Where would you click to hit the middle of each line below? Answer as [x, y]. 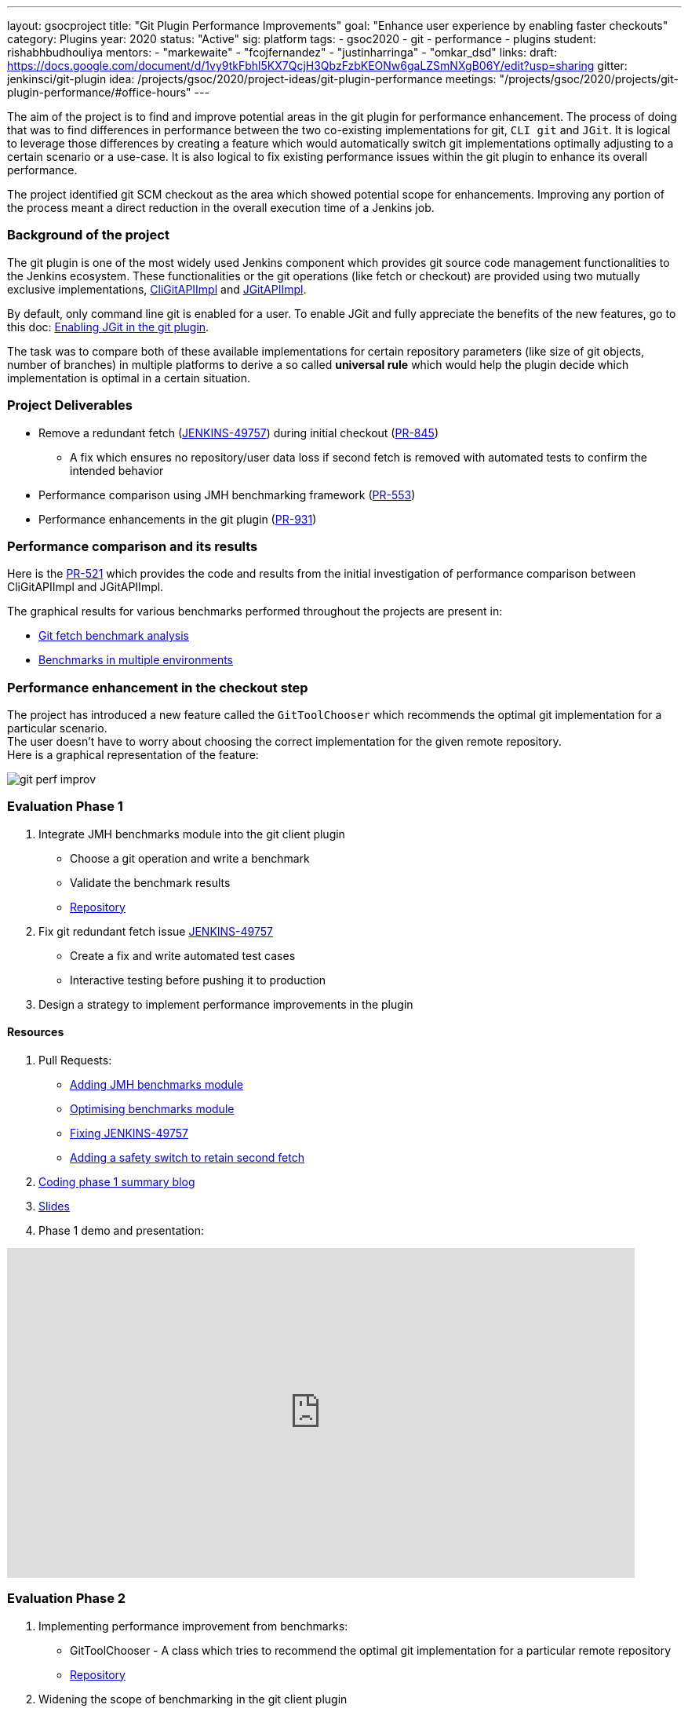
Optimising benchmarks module [152, 1108]
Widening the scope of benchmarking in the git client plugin [193, 1699]
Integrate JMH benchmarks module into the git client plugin [192, 834]
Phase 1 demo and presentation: [121, 1230]
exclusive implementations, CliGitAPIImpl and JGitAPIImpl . [157, 289]
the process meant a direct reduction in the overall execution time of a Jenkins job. [221, 208]
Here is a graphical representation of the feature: [133, 755]
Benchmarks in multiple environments [136, 660]
